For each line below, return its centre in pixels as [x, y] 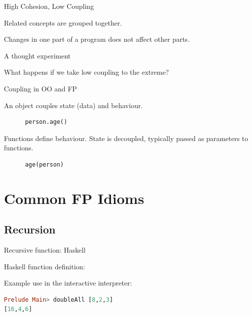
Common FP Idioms [74, 198]
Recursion [30, 229]
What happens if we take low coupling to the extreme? [86, 72]
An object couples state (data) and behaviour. [73, 105]
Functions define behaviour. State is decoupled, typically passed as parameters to [126, 138]
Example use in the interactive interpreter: [68, 283]
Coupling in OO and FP [41, 88]
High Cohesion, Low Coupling [49, 6]
